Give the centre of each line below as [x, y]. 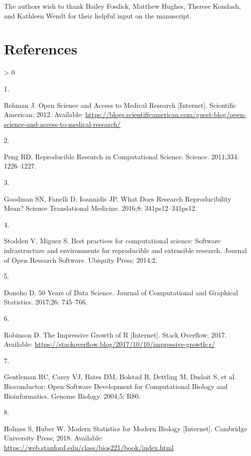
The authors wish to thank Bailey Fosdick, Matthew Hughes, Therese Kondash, [122, 6]
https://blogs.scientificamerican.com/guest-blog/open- [166, 114]
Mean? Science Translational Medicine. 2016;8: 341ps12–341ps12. [100, 208]
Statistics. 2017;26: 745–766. [46, 302]
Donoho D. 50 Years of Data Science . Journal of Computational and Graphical [121, 292]
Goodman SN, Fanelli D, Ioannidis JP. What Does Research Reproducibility [118, 198]
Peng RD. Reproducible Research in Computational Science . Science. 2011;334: [122, 156]
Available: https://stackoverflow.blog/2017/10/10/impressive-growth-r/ [109, 344]
